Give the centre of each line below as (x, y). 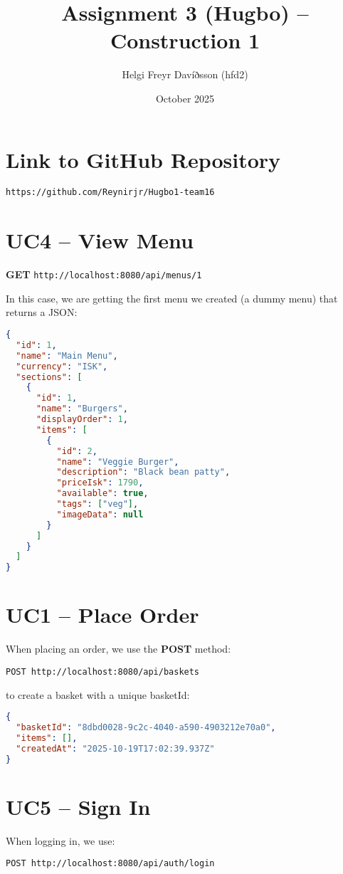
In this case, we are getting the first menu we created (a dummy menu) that (172, 298)
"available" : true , (102, 494)
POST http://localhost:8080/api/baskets (103, 672)
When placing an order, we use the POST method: (118, 649)
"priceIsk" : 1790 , (100, 483)
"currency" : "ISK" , (62, 366)
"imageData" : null (100, 514)
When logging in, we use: (60, 840)
